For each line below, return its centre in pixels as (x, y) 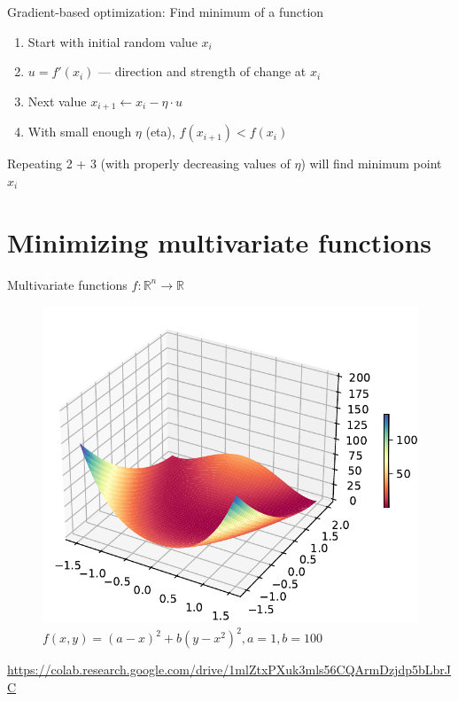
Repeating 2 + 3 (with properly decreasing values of (149, 164)
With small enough (80, 132)
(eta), (160, 132)
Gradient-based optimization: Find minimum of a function (166, 12)
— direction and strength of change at (202, 71)
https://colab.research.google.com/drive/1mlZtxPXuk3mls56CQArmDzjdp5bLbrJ (229, 670)
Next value (57, 101)
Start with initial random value (113, 41)
